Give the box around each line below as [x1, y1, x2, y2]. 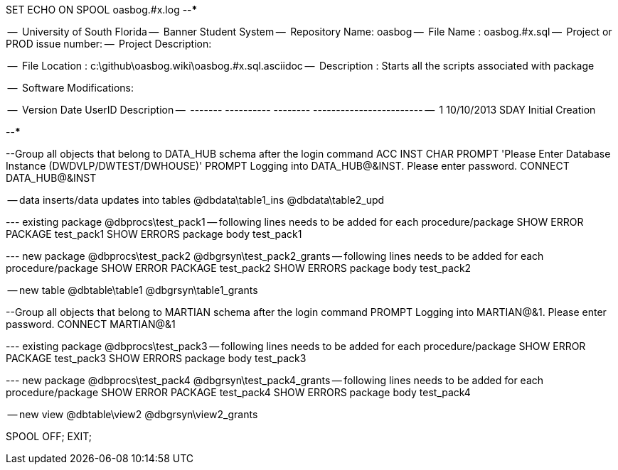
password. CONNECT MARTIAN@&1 [6, 318, 176, 330]
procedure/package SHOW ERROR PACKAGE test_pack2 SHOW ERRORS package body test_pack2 [6, 262, 472, 274]
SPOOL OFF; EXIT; [6, 430, 92, 442]
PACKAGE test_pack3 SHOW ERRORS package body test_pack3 [6, 352, 307, 364]
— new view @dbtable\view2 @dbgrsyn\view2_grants [7, 408, 258, 420]
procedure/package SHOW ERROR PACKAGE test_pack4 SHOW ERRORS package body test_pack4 [6, 386, 471, 398]
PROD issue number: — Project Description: [6, 38, 212, 50]
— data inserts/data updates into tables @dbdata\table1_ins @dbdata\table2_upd [7, 194, 385, 206]
